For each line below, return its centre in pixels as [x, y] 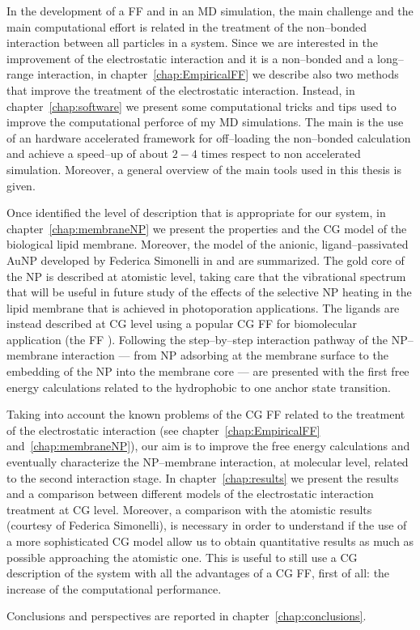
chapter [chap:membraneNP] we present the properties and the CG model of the [207, 228]
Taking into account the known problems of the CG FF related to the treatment [206, 414]
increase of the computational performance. [114, 588]
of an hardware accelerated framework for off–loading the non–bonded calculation [209, 137]
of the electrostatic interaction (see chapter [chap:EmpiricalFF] [163, 430]
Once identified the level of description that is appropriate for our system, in [196, 213]
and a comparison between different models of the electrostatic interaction [190, 494]
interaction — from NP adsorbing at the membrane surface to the [225, 355]
